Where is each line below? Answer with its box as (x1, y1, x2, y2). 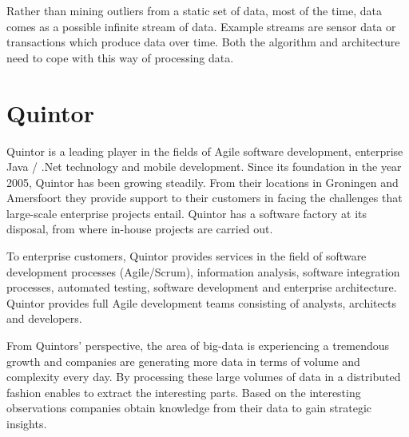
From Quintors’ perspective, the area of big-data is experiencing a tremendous (6, 337, 390, 354)
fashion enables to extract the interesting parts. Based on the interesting (6, 383, 361, 400)
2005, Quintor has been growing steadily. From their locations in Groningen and (6, 173, 399, 190)
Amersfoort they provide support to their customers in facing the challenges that (6, 189, 403, 206)
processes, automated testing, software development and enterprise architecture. (6, 279, 397, 296)
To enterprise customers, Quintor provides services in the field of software (6, 248, 367, 264)
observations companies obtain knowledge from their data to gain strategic (6, 399, 372, 416)
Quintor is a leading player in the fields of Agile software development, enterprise (6, 142, 403, 159)
